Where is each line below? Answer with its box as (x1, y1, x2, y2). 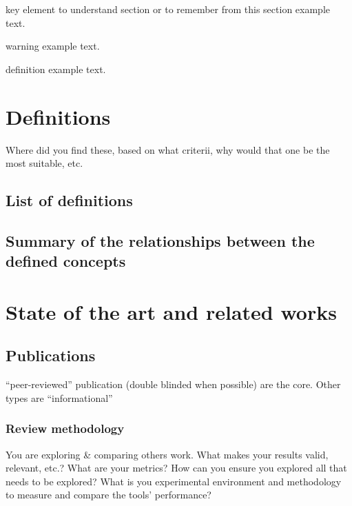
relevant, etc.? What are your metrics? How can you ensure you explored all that (6, 461, 347, 475)
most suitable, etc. (6, 156, 83, 170)
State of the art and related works (6, 297, 337, 325)
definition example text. (6, 61, 106, 76)
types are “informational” (6, 390, 113, 405)
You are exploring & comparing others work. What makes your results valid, (6, 447, 329, 461)
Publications (6, 345, 96, 366)
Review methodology (6, 420, 125, 437)
